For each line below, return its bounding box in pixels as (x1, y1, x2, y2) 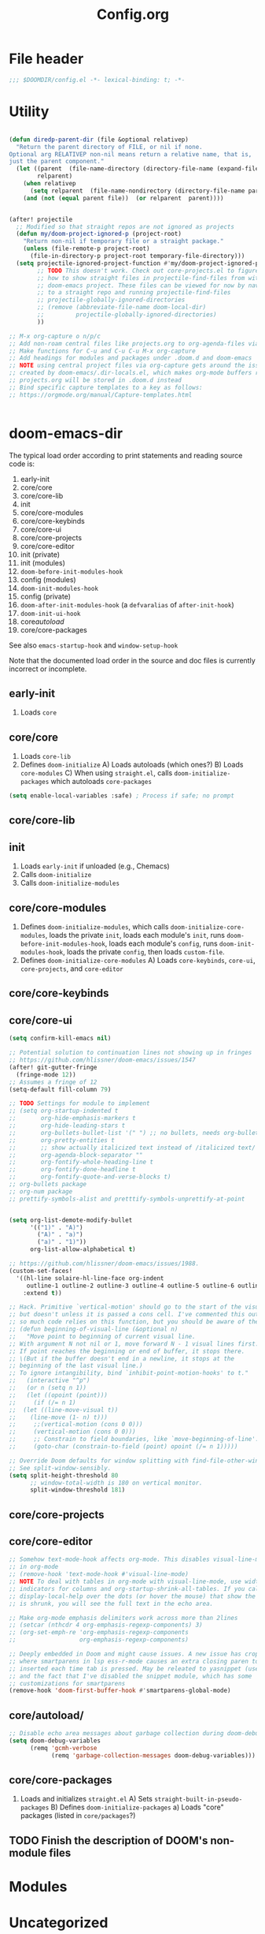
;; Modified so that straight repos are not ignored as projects (16, 222, 235, 230)
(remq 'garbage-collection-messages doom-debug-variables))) (50, 1751, 256, 1760)
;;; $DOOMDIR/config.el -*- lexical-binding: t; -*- (9, 76, 186, 84)
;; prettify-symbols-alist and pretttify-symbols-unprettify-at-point (9, 1195, 245, 1203)
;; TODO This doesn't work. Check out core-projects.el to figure (37, 267, 259, 274)
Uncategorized (9, 1914, 109, 1932)
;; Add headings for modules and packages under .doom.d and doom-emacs (9, 354, 252, 362)
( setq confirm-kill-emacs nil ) (9, 1035, 112, 1043)
